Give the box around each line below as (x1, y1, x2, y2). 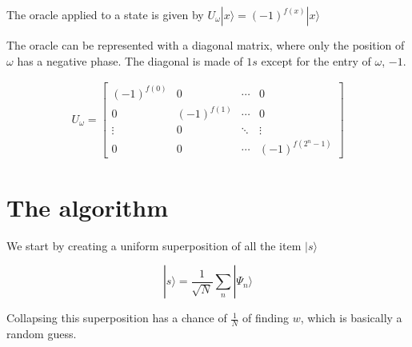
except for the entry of (261, 52, 371, 69)
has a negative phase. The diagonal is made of (17, 52, 243, 69)
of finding (242, 309, 289, 326)
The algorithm (6, 190, 168, 223)
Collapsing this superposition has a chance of (6, 309, 227, 326)
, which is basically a (300, 309, 402, 326)
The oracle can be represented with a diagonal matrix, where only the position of (6, 37, 405, 53)
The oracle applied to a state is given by (6, 6, 204, 22)
